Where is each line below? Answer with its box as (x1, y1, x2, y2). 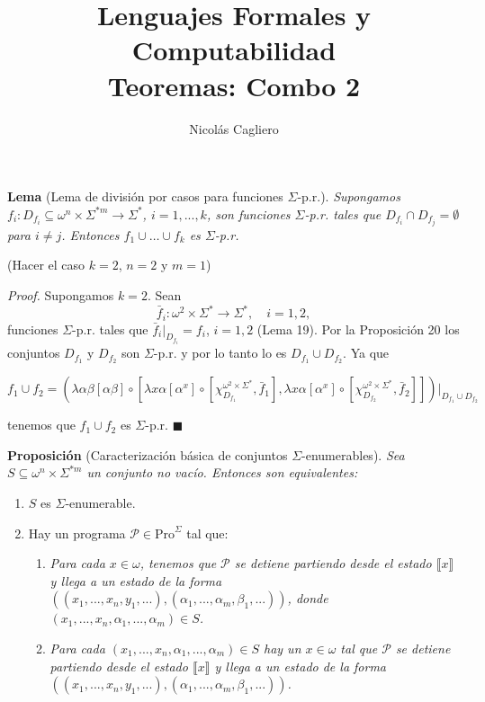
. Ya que (343, 343, 390, 362)
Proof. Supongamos (7, 285, 114, 304)
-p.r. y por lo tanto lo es (153, 343, 287, 362)
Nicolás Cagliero (189, 119, 279, 138)
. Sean (147, 285, 182, 304)
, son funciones (206, 204, 291, 223)
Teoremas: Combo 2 (107, 67, 361, 103)
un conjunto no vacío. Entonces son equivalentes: (86, 463, 358, 482)
